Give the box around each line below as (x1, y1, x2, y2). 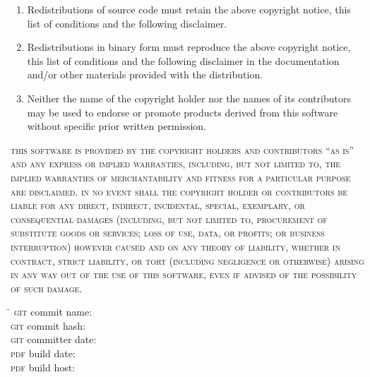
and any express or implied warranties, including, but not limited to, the (11, 156, 340, 171)
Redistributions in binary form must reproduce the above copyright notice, (27, 40, 351, 54)
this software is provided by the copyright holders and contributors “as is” (11, 142, 354, 157)
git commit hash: (11, 318, 85, 333)
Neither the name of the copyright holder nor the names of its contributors (27, 90, 351, 105)
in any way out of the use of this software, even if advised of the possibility (11, 267, 357, 282)
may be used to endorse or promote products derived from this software (27, 104, 338, 119)
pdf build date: (11, 346, 76, 361)
